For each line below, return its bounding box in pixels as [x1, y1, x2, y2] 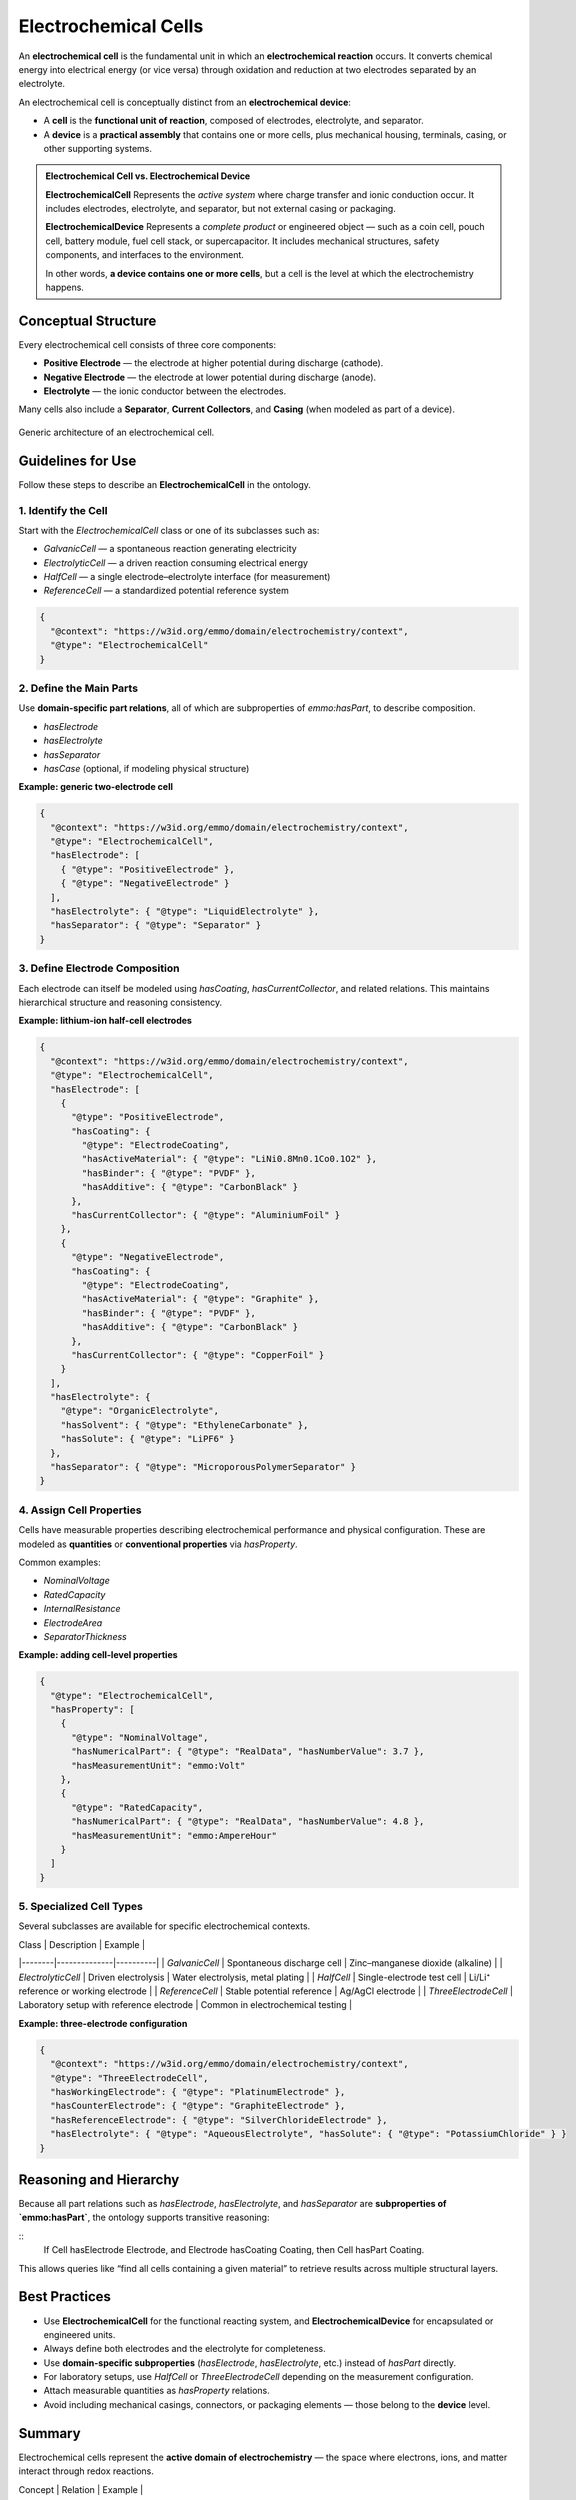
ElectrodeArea [43, 1616, 103, 1629]
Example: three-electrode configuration [18, 2017, 188, 2029]
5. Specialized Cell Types [18, 1900, 144, 1914]
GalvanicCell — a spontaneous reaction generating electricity [43, 543, 297, 555]
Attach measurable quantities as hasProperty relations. [43, 2385, 270, 2397]
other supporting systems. [43, 142, 153, 154]
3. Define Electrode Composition [18, 961, 180, 975]
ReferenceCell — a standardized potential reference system [43, 585, 289, 597]
